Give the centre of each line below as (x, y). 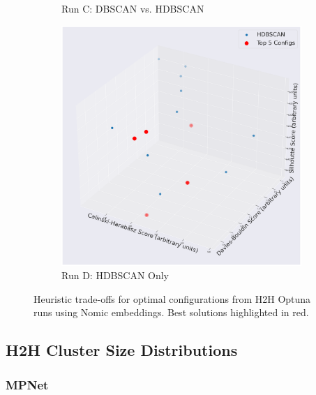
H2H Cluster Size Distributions (122, 350)
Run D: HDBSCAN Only (115, 275)
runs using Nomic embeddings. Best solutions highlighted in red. (171, 312)
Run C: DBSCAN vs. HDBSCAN (133, 8)
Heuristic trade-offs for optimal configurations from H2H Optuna (172, 298)
